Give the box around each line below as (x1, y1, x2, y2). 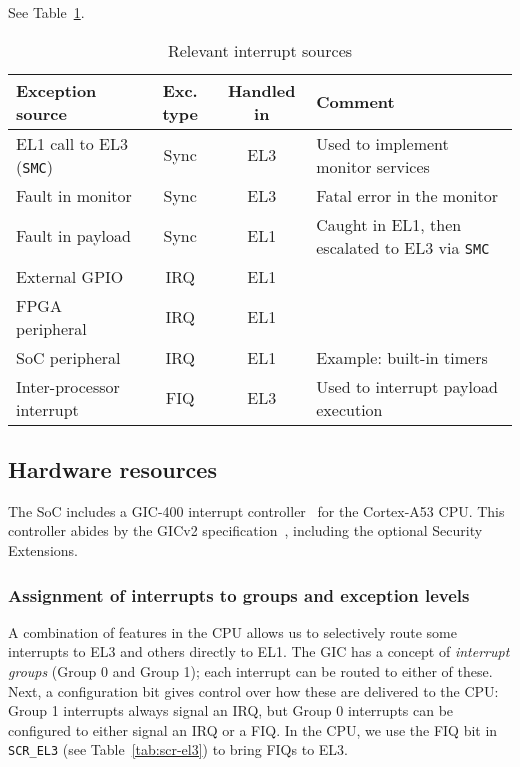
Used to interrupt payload (316, 374, 498, 398)
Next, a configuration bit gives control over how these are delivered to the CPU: (8, 680, 499, 701)
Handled (227, 78, 296, 102)
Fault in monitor (16, 183, 132, 207)
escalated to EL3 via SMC (316, 235, 490, 259)
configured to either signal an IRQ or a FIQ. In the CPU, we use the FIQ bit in (8, 719, 498, 740)
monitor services (316, 154, 430, 178)
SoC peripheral (16, 345, 121, 369)
